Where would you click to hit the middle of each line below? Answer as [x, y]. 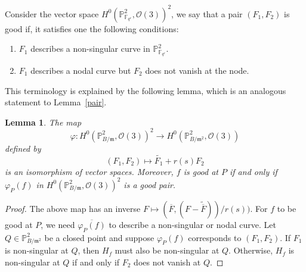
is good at [201, 171]
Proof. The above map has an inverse [73, 208]
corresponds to [215, 237]
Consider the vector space [52, 13]
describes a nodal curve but [81, 70]
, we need [58, 224]
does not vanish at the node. [197, 70]
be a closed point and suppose [99, 237]
